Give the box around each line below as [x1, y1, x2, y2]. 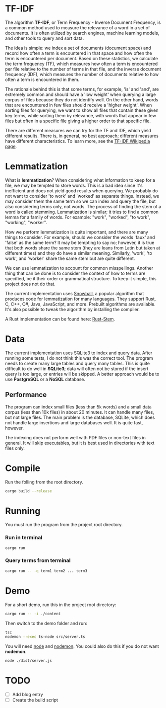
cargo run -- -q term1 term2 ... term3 [5, 568, 88, 573]
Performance [5, 391, 47, 399]
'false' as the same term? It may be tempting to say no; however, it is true [5, 239, 155, 245]
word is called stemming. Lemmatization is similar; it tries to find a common [5, 209, 159, 215]
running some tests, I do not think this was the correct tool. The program [5, 355, 153, 361]
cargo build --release [5, 488, 52, 493]
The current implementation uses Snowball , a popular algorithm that [5, 290, 144, 296]
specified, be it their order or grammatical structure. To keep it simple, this [5, 275, 157, 281]
